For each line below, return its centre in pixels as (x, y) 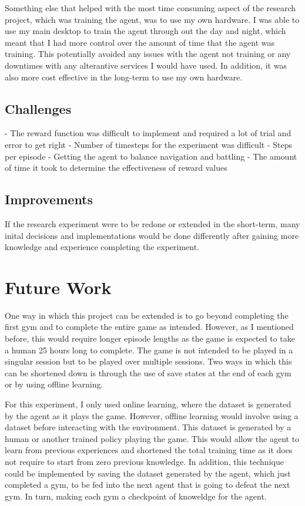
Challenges (38, 108)
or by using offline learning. (54, 384)
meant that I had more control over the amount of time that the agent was (140, 42)
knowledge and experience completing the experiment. (102, 247)
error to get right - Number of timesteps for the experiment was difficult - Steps (148, 144)
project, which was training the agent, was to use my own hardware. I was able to (152, 19)
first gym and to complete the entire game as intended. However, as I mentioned (149, 327)
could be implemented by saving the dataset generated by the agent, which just (148, 473)
